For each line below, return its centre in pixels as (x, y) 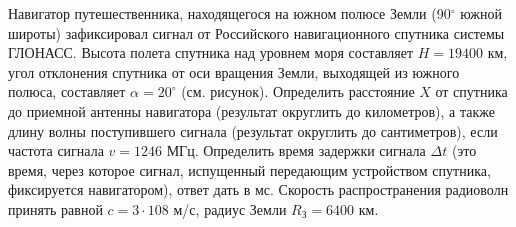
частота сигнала (56, 150)
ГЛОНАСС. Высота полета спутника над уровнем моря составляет (211, 52)
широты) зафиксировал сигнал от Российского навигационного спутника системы (256, 32)
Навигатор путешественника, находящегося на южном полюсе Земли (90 (229, 13)
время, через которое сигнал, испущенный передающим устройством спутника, (249, 169)
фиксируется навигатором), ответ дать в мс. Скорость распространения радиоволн (258, 189)
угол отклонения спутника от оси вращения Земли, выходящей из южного (234, 71)
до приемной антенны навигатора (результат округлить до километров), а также (251, 110)
